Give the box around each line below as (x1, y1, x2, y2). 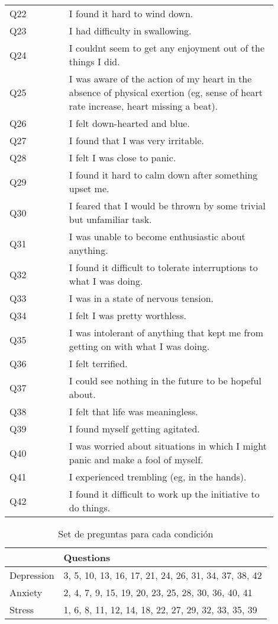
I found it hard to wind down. (69, 7, 193, 20)
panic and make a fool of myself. (69, 453, 203, 466)
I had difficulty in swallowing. (69, 24, 192, 37)
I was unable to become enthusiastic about (69, 230, 245, 243)
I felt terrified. (69, 356, 128, 370)
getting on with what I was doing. (69, 339, 210, 353)
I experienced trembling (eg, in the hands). (69, 470, 247, 483)
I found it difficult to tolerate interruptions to (69, 260, 258, 274)
